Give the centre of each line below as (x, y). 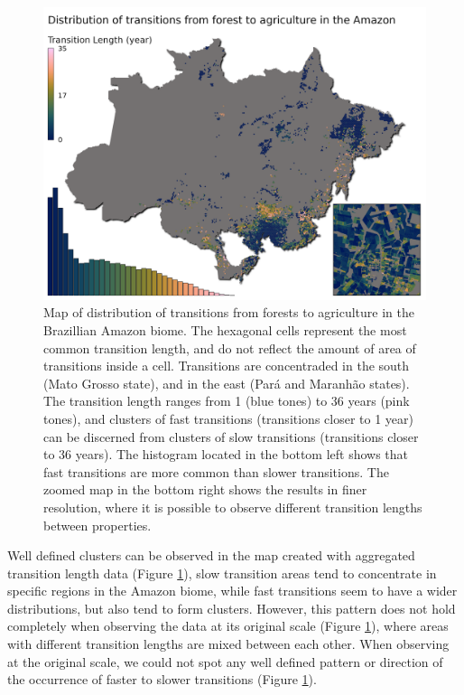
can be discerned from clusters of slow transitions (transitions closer (231, 436)
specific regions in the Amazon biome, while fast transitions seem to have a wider (232, 591)
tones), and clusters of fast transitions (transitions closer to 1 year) (228, 418)
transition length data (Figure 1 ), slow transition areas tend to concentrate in (222, 573)
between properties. (97, 525)
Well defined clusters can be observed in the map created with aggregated (211, 555)
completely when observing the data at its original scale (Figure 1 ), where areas (228, 626)
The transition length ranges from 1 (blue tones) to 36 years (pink (227, 401)
